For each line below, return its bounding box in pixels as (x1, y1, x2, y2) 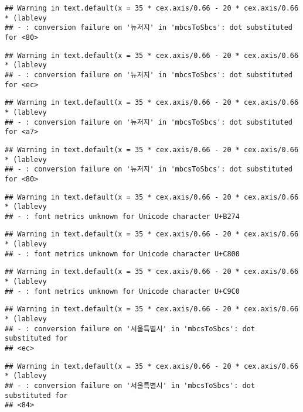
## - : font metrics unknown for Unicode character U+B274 (5, 212, 240, 221)
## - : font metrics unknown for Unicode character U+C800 (5, 249, 240, 258)
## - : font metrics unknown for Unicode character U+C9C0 (5, 287, 240, 296)
